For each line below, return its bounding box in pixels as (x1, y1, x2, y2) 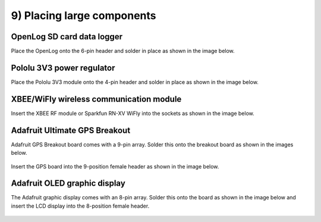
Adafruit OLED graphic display (11, 179, 126, 189)
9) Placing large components (11, 9, 157, 22)
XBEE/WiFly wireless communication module (11, 94, 182, 104)
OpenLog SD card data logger (11, 32, 123, 42)
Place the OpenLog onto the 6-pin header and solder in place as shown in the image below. (11, 48, 235, 55)
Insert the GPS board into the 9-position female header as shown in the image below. (11, 162, 219, 170)
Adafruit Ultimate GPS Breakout (11, 125, 131, 135)
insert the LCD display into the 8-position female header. (11, 202, 150, 210)
